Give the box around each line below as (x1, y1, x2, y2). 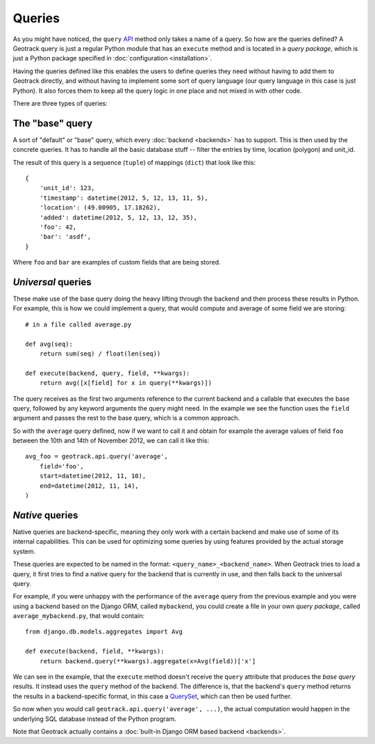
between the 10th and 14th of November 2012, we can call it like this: (12, 436, 210, 445)
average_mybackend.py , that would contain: (12, 612, 145, 620)
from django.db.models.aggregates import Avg (25, 628, 183, 636)
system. (12, 547, 36, 555)
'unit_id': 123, (39, 184, 95, 192)
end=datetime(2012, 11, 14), (39, 482, 139, 490)
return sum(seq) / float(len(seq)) (39, 349, 161, 358)
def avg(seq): (25, 340, 73, 348)
